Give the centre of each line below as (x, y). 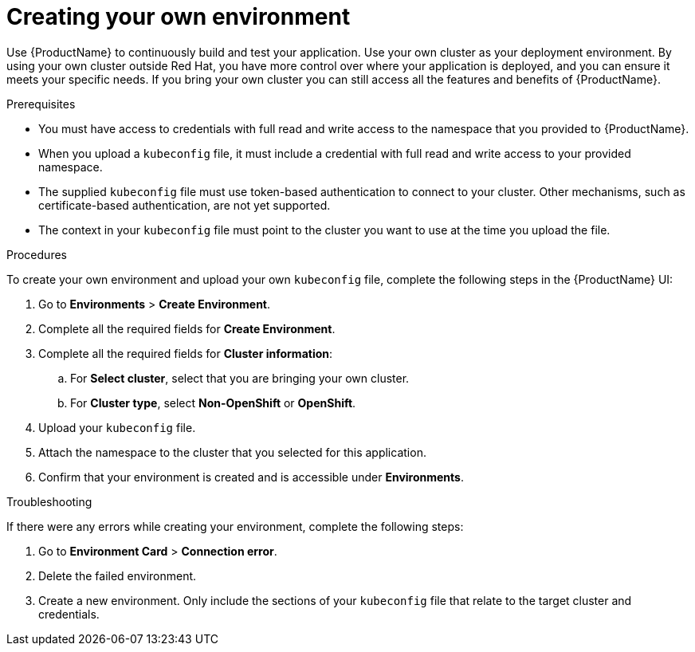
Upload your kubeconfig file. (117, 427)
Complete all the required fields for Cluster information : (186, 353)
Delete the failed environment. (118, 575)
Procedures (37, 254)
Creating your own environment (179, 17)
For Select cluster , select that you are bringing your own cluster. (240, 378)
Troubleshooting (49, 501)
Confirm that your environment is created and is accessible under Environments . (251, 477)
